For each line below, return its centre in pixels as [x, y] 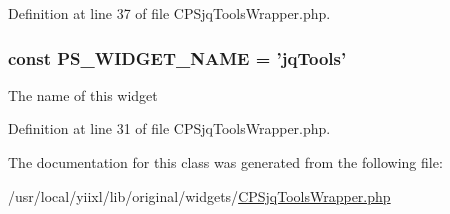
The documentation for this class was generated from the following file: [225, 162]
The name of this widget [83, 94]
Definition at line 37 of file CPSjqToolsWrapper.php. [169, 13]
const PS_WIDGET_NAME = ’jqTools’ [177, 57]
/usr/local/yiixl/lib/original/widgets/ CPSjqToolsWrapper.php [199, 195]
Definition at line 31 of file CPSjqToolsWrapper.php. [169, 128]
